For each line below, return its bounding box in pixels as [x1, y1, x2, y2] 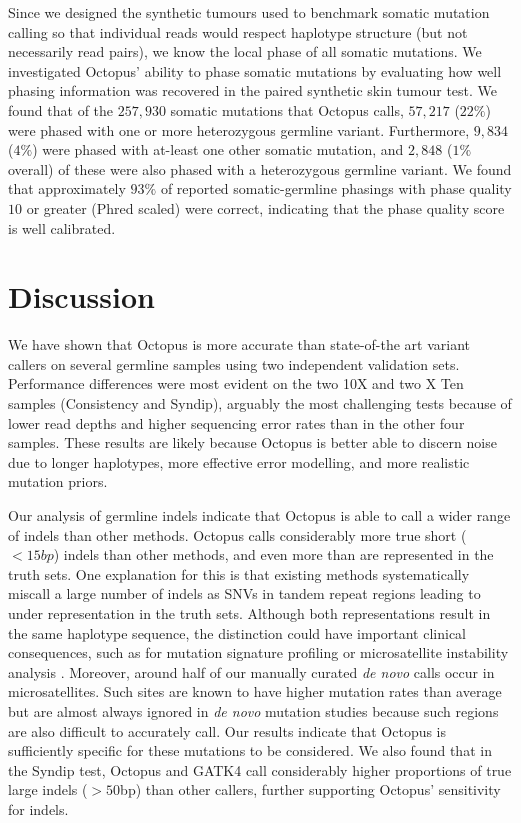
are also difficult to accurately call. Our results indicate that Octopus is [8, 720, 447, 741]
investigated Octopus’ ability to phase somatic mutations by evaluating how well [8, 60, 502, 81]
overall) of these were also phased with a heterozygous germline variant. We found [8, 158, 512, 179]
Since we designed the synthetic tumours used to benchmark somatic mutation [8, 2, 490, 22]
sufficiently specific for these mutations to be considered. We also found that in [8, 740, 492, 761]
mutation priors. [8, 471, 108, 492]
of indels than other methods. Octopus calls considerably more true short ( [8, 524, 467, 545]
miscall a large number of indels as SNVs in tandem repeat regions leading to [8, 583, 481, 604]
